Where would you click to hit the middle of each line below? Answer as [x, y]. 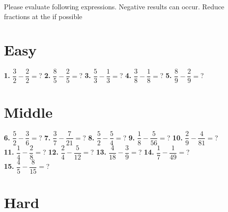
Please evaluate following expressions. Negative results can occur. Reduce [114, 6]
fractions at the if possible [43, 16]
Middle [28, 112]
